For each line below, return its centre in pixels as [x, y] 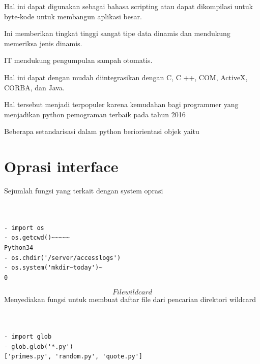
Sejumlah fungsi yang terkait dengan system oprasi [84, 191]
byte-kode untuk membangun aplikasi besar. [73, 16]
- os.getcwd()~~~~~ [37, 238]
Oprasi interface [61, 166]
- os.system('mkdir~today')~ [53, 268]
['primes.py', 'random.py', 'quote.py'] [74, 357]
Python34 [19, 248]
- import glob [28, 337]
